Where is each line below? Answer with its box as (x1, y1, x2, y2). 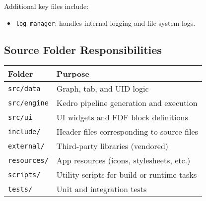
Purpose (56, 68, 89, 80)
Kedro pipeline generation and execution (56, 97, 198, 109)
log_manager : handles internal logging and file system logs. (15, 17, 196, 28)
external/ (8, 142, 45, 150)
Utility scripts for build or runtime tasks (56, 169, 197, 181)
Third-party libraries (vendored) (56, 140, 169, 152)
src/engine (8, 99, 49, 107)
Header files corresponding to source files (56, 126, 198, 138)
